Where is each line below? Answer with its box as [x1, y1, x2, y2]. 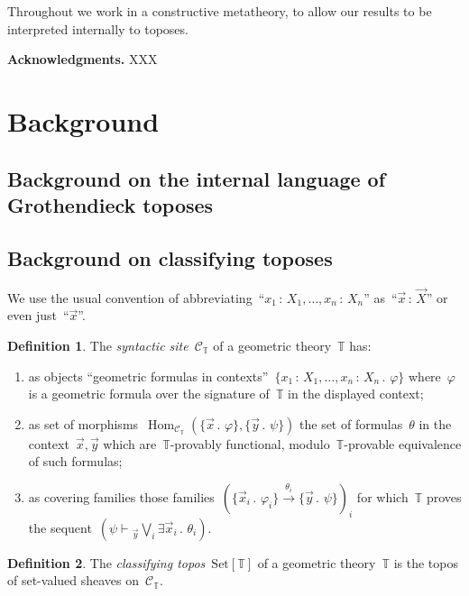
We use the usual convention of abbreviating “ [7, 288, 265, 307]
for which [356, 487, 409, 506]
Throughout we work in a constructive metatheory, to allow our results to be [7, 2, 432, 20]
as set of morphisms [28, 414, 139, 433]
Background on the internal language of [7, 164, 386, 192]
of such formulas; [28, 452, 123, 471]
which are [103, 434, 157, 453]
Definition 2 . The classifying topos [7, 553, 206, 572]
